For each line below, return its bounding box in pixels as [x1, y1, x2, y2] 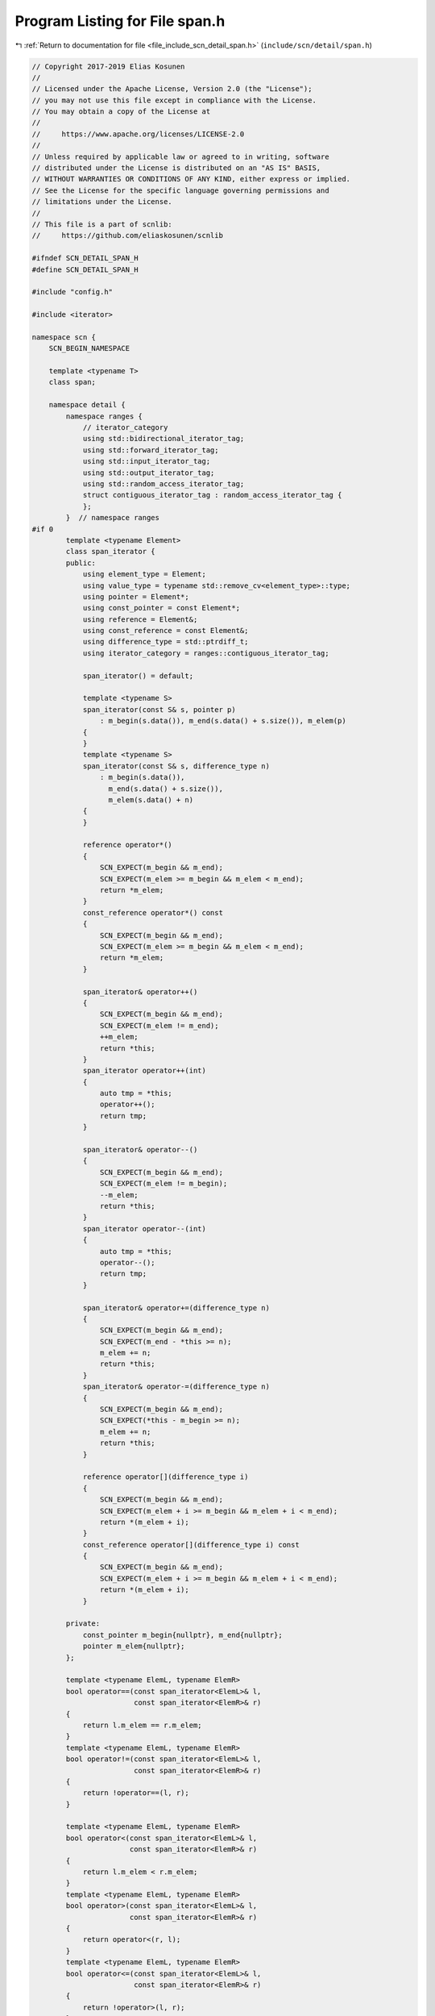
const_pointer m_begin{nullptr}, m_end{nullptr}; [82, 1630, 283, 1639]
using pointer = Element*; [82, 592, 189, 601]
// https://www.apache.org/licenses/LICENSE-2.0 [31, 129, 245, 139]
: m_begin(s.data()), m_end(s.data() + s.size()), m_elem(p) [99, 716, 346, 726]
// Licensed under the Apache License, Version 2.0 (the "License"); [31, 85, 313, 94]
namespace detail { [48, 400, 126, 410]
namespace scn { [31, 332, 97, 342]
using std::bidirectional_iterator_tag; [82, 434, 245, 444]
